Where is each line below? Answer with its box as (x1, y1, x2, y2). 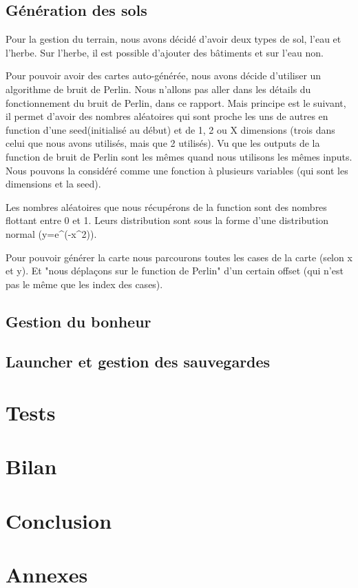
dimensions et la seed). (6, 176, 101, 191)
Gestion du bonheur (6, 310, 151, 332)
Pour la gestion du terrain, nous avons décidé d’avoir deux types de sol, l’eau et (6, 32, 341, 46)
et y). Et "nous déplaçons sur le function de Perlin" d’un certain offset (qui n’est (6, 263, 344, 278)
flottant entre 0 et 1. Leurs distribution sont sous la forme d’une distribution (6, 213, 329, 227)
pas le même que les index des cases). (6, 276, 163, 291)
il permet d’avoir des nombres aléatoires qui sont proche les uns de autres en (6, 109, 328, 123)
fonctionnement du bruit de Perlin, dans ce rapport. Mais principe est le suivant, (6, 95, 346, 110)
